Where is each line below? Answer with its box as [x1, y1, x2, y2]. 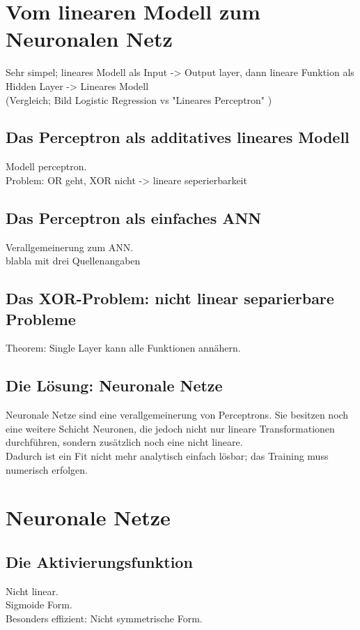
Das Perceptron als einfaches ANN [6, 207, 262, 228]
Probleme [6, 308, 76, 329]
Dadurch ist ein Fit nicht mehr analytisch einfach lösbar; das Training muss [6, 449, 329, 463]
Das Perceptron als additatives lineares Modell [6, 126, 350, 148]
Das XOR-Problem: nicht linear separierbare [6, 287, 334, 309]
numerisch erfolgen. [6, 462, 88, 477]
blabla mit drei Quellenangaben [6, 253, 141, 268]
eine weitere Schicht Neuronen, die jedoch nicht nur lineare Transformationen [6, 421, 335, 435]
